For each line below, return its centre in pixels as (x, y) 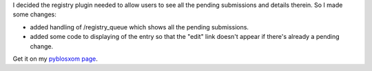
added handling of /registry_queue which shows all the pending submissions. (139, 27)
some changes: (34, 14)
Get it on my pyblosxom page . (55, 59)
